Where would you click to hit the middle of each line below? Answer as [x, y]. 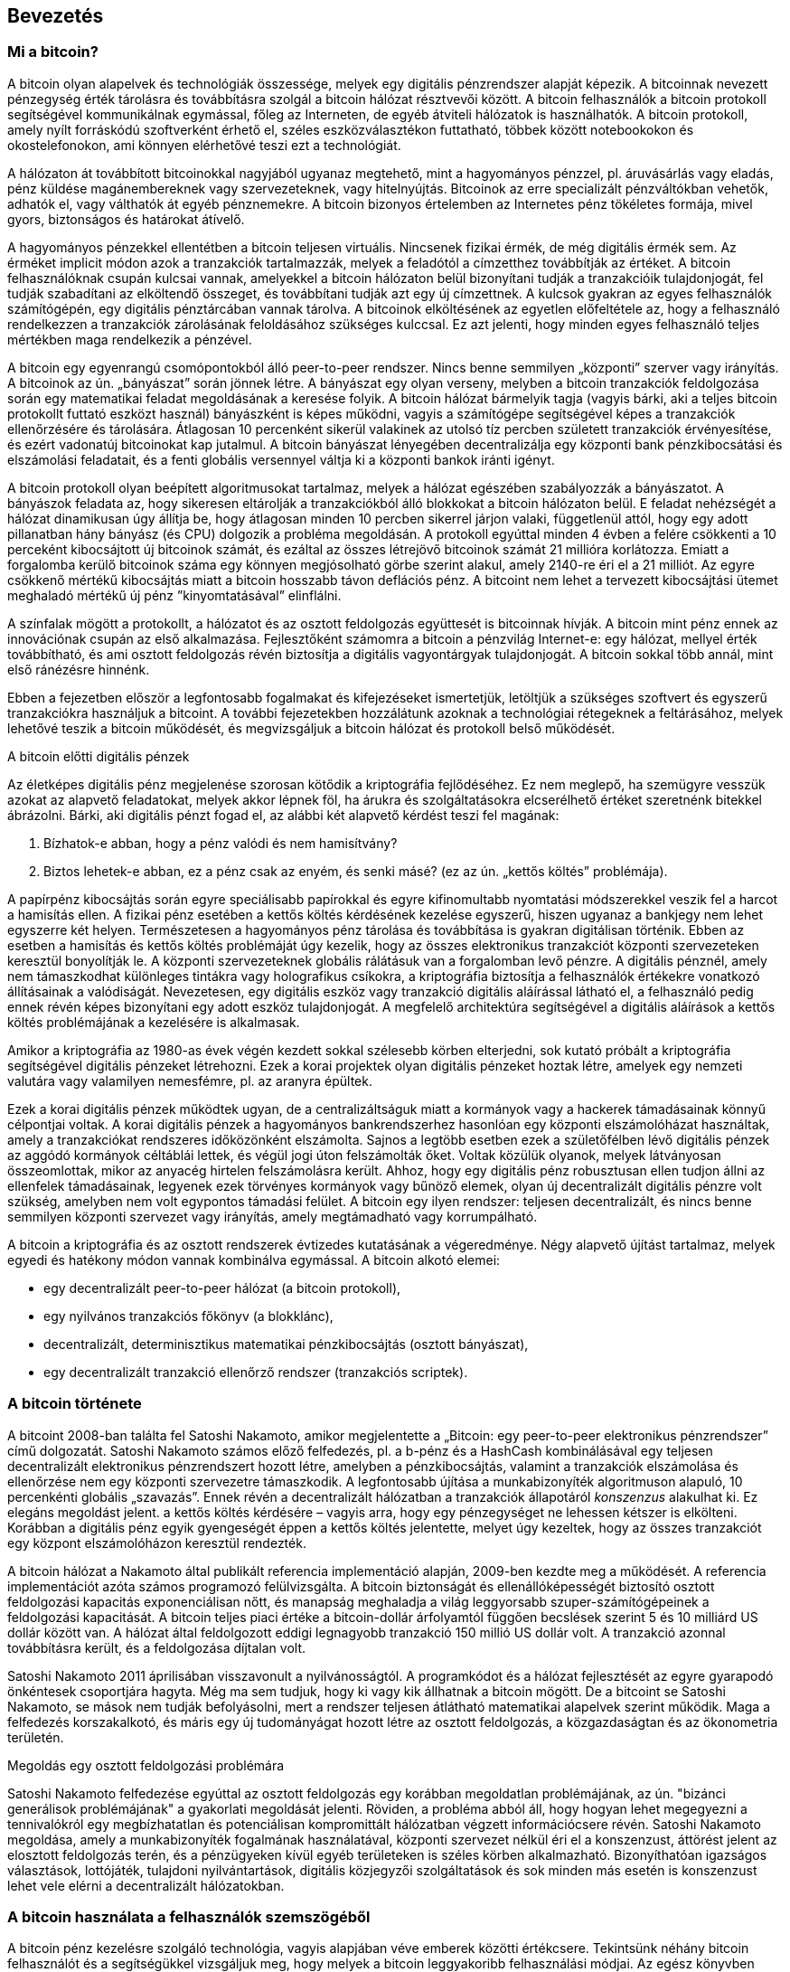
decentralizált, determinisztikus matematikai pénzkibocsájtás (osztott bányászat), [286, 1344]
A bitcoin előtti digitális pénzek [99, 756]
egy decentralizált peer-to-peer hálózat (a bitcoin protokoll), [222, 1288]
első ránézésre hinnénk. [79, 669]
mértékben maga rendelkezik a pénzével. [130, 339]
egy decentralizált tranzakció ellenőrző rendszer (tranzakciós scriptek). [256, 1372]
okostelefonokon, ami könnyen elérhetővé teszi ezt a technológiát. [204, 145]
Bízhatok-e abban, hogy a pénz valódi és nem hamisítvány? [221, 843]
